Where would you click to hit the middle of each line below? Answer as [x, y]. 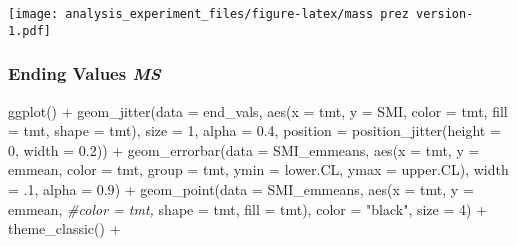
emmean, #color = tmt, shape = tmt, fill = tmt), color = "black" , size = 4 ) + [248, 208]
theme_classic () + [64, 228]
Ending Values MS [84, 73]
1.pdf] [29, 30]
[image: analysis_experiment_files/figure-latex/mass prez [208, 14]
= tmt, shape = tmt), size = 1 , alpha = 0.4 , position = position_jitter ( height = [254, 130]
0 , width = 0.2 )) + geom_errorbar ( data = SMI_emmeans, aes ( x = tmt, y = [244, 149]
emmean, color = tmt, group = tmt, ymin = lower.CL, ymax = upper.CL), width [258, 169]
